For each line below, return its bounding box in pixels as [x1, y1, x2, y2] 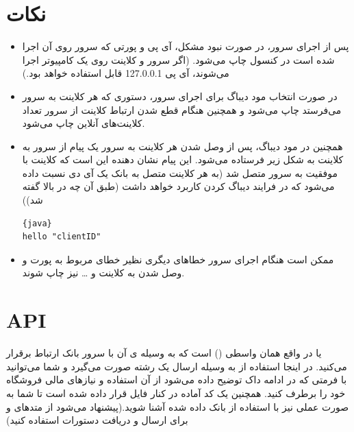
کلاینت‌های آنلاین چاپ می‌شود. [22, 116, 145, 130]
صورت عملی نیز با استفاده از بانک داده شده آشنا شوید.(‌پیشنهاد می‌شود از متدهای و [6, 399, 349, 413]
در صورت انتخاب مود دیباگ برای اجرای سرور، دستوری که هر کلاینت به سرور [22, 88, 338, 103]
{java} [22, 218, 52, 228]
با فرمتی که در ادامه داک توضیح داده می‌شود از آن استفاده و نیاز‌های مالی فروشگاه [6, 372, 347, 387]
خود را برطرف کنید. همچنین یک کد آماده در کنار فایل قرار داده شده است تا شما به [6, 385, 346, 400]
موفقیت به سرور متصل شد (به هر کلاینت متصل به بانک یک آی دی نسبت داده [22, 165, 338, 180]
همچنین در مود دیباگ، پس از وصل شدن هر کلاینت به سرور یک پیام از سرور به [22, 139, 343, 153]
